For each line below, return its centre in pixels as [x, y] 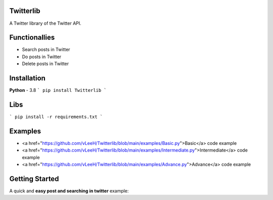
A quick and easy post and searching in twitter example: [69, 191]
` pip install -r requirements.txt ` [56, 117]
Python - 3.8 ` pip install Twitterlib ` [58, 90]
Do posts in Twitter [42, 57]
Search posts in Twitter [46, 49]
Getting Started [34, 179]
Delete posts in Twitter [45, 64]
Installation [27, 78]
